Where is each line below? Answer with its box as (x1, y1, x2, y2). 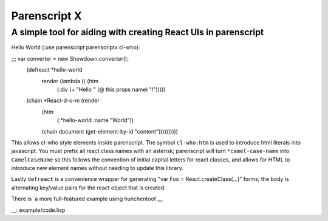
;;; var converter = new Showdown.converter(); (11, 55, 129, 62)
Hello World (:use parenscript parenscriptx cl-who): (11, 44, 140, 51)
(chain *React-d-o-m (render (26, 97, 100, 104)
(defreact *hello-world (26, 66, 83, 73)
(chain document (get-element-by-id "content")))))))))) (41, 127, 179, 135)
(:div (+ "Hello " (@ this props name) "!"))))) (56, 86, 166, 93)
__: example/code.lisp (11, 206, 66, 214)
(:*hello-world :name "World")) (56, 117, 134, 124)
